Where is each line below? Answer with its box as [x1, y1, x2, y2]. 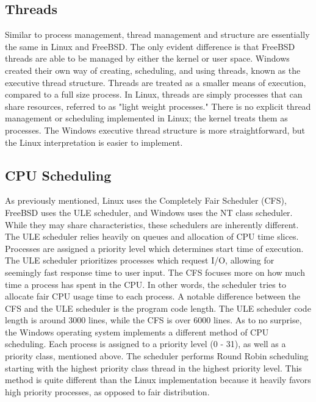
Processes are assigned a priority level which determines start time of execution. [5, 242, 304, 254]
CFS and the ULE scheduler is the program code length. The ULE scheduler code [5, 301, 311, 314]
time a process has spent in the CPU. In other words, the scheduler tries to [5, 278, 286, 290]
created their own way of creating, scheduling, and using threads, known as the [5, 63, 301, 76]
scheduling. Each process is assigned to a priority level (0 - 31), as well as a [5, 337, 286, 350]
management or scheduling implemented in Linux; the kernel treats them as [5, 112, 288, 124]
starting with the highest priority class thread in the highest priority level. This [5, 361, 302, 374]
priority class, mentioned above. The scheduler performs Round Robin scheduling [5, 350, 309, 362]
